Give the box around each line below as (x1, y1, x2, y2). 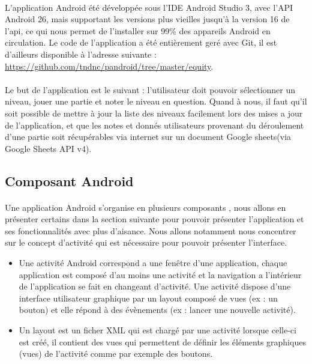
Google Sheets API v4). (5, 142, 92, 154)
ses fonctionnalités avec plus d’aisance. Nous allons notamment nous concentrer (5, 224, 296, 237)
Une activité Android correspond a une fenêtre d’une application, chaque (19, 256, 287, 269)
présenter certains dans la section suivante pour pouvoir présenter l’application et (5, 213, 304, 225)
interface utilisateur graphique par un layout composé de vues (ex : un (19, 291, 278, 304)
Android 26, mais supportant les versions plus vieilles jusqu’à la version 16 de (5, 13, 290, 25)
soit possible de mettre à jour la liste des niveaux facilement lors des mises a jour (5, 106, 303, 119)
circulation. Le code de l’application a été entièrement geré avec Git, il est (5, 36, 277, 49)
